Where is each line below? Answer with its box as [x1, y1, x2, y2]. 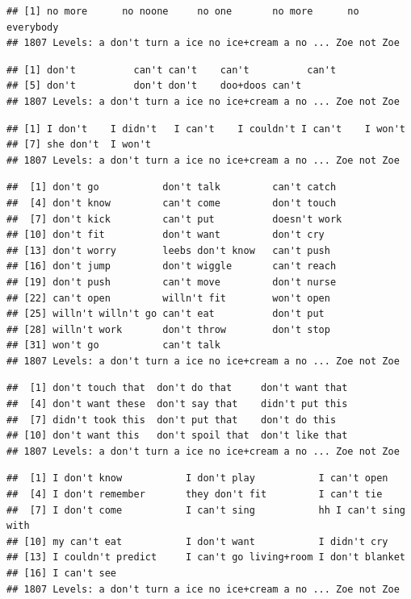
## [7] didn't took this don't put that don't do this [6, 414, 337, 426]
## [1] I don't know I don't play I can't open [6, 472, 388, 485]
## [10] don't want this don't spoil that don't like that [6, 430, 348, 442]
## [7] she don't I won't [6, 139, 151, 151]
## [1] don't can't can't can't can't [6, 64, 337, 76]
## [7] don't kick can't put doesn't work [6, 213, 342, 225]
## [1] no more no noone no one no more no [6, 6, 359, 17]
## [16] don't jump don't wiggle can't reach [6, 260, 337, 272]
